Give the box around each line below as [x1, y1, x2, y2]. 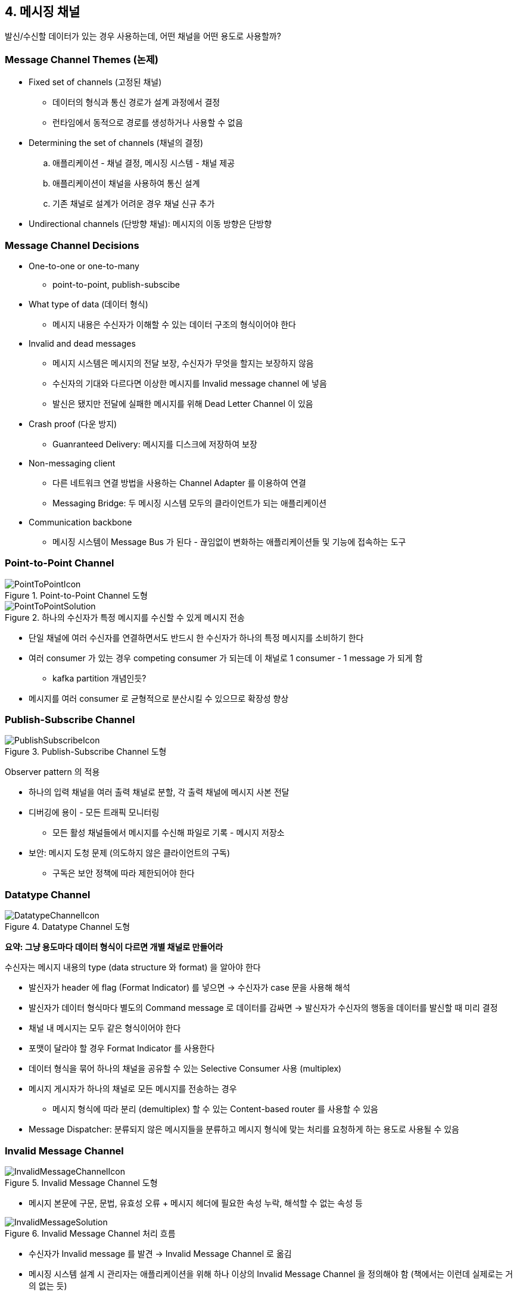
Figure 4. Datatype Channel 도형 [5, 922, 130, 932]
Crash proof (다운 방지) [29, 418, 117, 429]
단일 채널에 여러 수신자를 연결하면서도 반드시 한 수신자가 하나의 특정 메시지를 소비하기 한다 [29, 632, 364, 643]
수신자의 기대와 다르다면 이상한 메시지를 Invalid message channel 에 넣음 [52, 378, 327, 388]
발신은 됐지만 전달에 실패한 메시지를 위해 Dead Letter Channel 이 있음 [52, 398, 313, 409]
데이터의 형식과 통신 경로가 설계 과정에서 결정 [52, 97, 220, 108]
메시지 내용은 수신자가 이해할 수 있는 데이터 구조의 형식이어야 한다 [52, 319, 296, 329]
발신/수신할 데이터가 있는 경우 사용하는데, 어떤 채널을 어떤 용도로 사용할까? [5, 31, 281, 42]
